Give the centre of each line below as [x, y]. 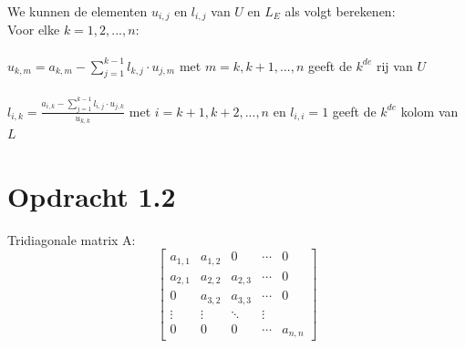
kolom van [429, 111]
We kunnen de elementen [77, 11]
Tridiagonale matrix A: [72, 239]
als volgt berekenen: [340, 11]
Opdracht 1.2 [92, 195]
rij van [394, 65]
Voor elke [34, 30]
